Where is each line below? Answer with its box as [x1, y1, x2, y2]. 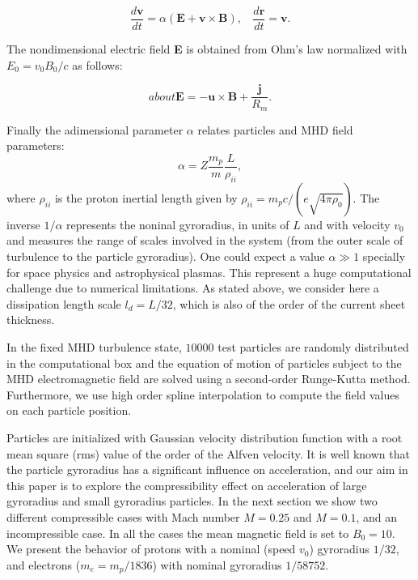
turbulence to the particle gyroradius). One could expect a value [6, 248, 325, 264]
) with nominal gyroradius [152, 556, 282, 573]
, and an [356, 508, 398, 525]
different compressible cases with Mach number [6, 508, 240, 525]
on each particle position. [6, 402, 132, 419]
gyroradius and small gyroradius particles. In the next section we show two [6, 493, 378, 510]
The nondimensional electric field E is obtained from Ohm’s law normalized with [6, 41, 407, 58]
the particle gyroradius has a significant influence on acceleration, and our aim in [6, 461, 408, 478]
